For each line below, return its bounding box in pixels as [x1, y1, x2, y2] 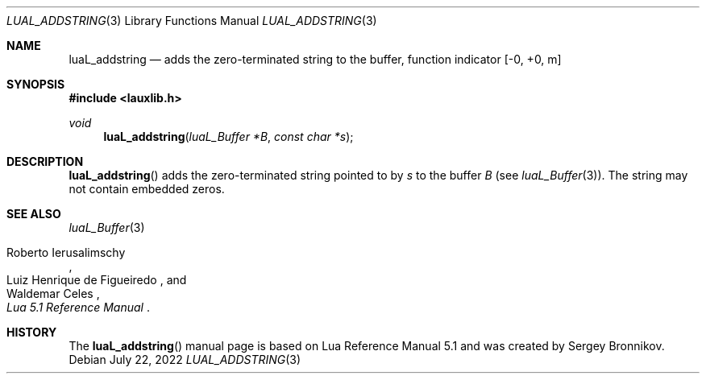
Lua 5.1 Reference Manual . [6, 300, 150, 314]
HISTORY [6, 325, 57, 339]
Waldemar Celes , [6, 287, 100, 300]
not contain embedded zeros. [69, 182, 225, 196]
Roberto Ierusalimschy [6, 246, 126, 259]
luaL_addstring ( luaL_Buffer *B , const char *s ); [103, 130, 354, 143]
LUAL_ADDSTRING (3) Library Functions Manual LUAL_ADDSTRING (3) [6, 14, 377, 27]
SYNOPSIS [6, 77, 65, 91]
